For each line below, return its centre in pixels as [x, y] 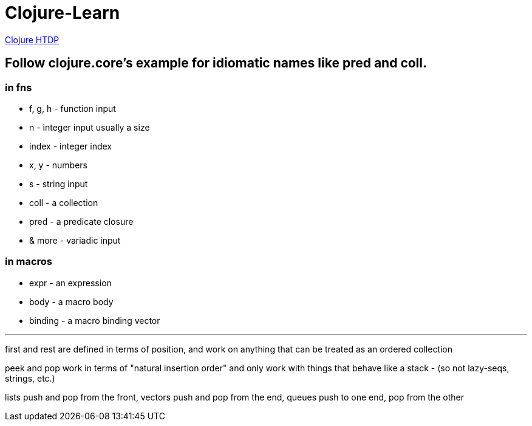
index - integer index [70, 146]
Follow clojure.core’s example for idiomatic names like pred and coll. [216, 63]
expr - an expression [70, 283]
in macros [29, 262]
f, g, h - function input [73, 108]
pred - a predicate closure [81, 221]
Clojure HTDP [32, 40]
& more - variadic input [75, 240]
